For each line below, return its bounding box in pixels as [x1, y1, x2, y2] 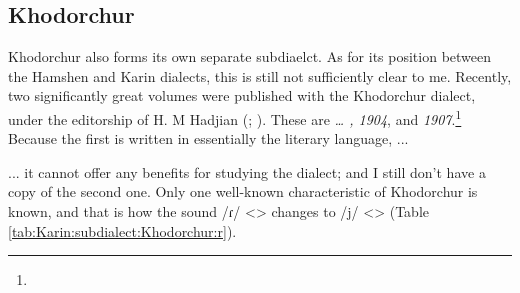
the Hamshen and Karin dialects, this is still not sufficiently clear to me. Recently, [8, 65, 512, 86]
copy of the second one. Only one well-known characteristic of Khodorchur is [8, 181, 478, 202]
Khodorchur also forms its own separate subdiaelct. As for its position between [8, 46, 492, 67]
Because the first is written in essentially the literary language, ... [8, 128, 409, 149]
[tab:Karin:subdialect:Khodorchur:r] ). [8, 220, 237, 241]
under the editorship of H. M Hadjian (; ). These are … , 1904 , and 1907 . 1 [8, 105, 462, 129]
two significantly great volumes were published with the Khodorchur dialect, [8, 85, 476, 106]
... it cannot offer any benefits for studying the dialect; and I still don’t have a [8, 161, 486, 182]
